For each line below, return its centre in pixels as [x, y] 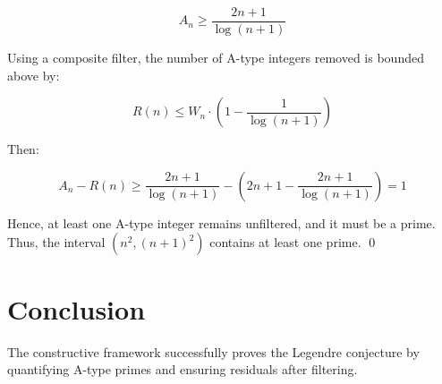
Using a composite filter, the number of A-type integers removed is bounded [216, 58]
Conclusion [76, 308]
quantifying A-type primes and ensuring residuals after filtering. [183, 369]
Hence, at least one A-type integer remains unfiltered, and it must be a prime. [221, 222]
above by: [34, 75]
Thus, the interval [56, 242]
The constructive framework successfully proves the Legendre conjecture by [213, 351]
